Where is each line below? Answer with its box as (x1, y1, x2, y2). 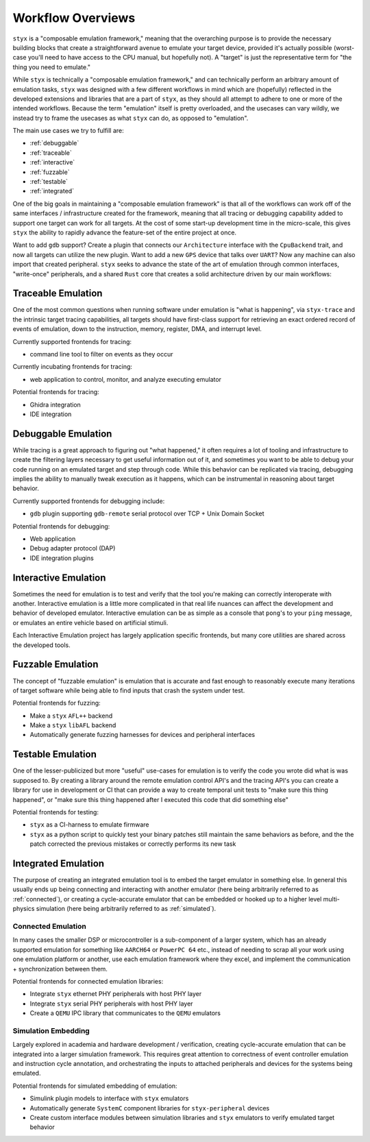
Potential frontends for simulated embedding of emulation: (12, 1082, 177, 1090)
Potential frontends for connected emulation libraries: (12, 977, 164, 985)
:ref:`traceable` (29, 148, 72, 157)
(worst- (333, 43, 355, 51)
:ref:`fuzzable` (29, 168, 70, 176)
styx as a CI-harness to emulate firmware (29, 821, 149, 829)
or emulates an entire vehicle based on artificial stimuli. (12, 618, 169, 627)
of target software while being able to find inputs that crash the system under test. (12, 686, 245, 694)
